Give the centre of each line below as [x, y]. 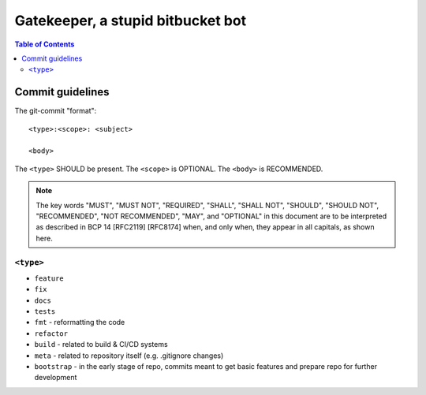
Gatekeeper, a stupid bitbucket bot [131, 20]
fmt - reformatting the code [80, 322]
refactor [51, 334]
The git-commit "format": [56, 111]
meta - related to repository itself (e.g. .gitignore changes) [129, 356]
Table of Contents [45, 44]
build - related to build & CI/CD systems [101, 345]
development [56, 378]
